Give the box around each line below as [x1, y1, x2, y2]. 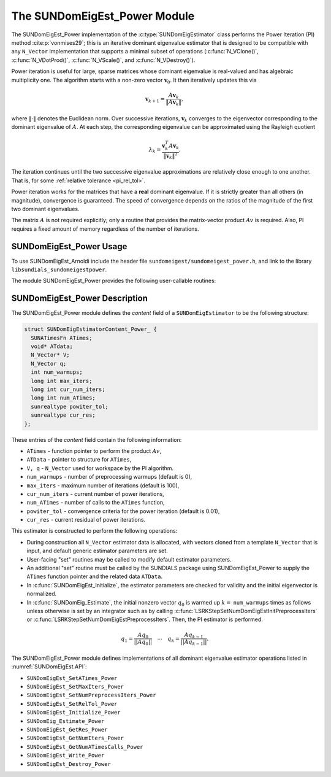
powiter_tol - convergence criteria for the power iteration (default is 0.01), [26, 507, 220, 515]
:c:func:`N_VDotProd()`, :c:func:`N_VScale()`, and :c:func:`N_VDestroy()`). [11, 56, 196, 64]
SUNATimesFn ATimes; [31, 334, 93, 341]
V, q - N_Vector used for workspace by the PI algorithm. [26, 464, 174, 472]
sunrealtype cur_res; [31, 412, 96, 419]
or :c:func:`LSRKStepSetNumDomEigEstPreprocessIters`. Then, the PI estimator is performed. [26, 616, 264, 623]
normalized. [26, 590, 57, 598]
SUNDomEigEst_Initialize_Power [26, 709, 121, 716]
